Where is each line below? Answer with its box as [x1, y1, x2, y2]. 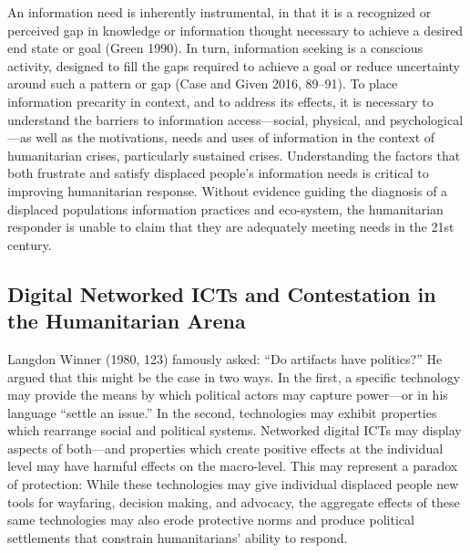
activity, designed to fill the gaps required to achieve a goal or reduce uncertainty [7, 56, 460, 75]
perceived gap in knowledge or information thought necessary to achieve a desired [7, 20, 464, 39]
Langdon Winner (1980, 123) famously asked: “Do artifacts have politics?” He [7, 349, 443, 368]
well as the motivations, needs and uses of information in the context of [36, 128, 435, 147]
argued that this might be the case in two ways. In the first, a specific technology [7, 367, 461, 386]
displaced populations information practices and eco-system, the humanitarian [7, 199, 444, 218]
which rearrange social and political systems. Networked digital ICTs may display [7, 421, 462, 440]
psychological [389, 110, 464, 129]
